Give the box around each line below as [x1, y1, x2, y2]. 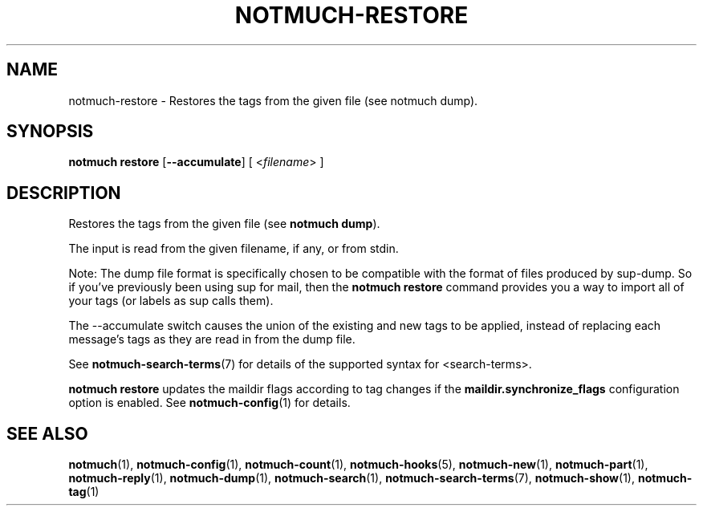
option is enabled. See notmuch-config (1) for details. [68, 396, 351, 410]
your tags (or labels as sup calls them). [68, 294, 274, 308]
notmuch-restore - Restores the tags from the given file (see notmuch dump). [68, 93, 478, 108]
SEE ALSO [6, 423, 88, 444]
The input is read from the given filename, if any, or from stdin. [68, 242, 399, 256]
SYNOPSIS [6, 121, 94, 142]
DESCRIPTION [6, 182, 121, 203]
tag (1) [68, 485, 100, 499]
